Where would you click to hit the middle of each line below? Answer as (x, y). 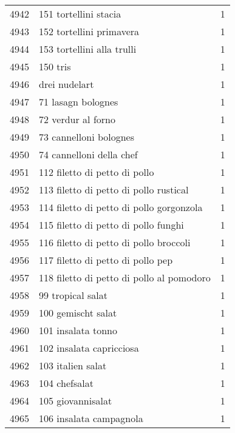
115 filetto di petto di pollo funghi (111, 225)
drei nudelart (66, 84)
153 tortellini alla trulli (88, 49)
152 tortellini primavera (89, 31)
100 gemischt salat (78, 313)
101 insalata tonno (78, 330)
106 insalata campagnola (91, 418)
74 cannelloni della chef (88, 154)
